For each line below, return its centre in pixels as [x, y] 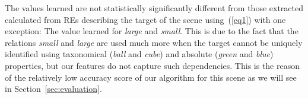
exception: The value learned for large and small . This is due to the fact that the [152, 31]
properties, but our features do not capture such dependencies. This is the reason [152, 65]
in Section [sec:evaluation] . [53, 89]
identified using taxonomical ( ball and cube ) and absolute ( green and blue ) [139, 54]
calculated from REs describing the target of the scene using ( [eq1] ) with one [145, 19]
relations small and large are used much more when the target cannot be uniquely [154, 42]
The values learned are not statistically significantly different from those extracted [154, 8]
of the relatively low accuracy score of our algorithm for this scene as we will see [151, 77]
